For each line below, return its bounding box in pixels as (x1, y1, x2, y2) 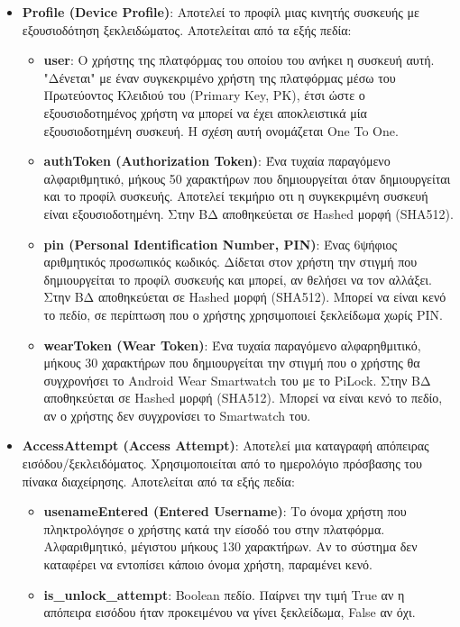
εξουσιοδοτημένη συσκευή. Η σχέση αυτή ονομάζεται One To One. (43, 121, 399, 140)
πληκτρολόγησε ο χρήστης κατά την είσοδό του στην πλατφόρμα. (43, 519, 385, 538)
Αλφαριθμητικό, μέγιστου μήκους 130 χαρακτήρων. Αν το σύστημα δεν (43, 537, 418, 556)
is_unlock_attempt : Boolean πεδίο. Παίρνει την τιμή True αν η (43, 585, 405, 604)
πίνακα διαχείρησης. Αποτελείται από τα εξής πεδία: (22, 471, 295, 490)
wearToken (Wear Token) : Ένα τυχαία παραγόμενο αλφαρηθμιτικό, (43, 335, 421, 354)
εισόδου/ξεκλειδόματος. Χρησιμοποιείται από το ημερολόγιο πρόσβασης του (22, 454, 422, 473)
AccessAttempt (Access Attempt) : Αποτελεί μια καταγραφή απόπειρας (22, 436, 429, 455)
